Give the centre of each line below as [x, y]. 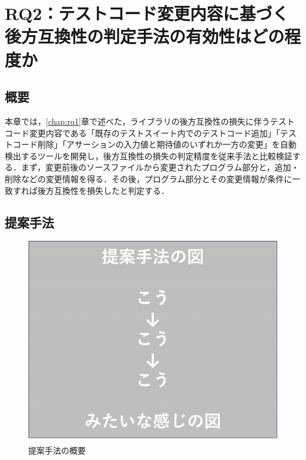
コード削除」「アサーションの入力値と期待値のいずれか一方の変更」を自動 [154, 144]
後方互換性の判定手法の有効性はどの [145, 36]
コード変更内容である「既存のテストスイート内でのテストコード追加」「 [142, 132]
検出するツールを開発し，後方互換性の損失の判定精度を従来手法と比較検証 [149, 155]
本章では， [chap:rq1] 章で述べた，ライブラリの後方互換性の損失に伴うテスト [150, 121]
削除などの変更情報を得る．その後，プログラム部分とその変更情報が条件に [149, 178]
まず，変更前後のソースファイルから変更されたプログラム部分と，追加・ [160, 167]
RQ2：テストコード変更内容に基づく [147, 13]
